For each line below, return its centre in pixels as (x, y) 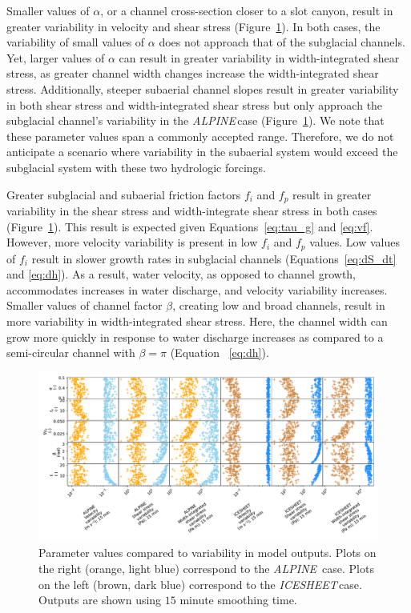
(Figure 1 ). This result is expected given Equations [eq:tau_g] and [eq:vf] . (190, 226)
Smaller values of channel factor (85, 305)
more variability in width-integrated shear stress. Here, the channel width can (197, 321)
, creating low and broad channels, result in (279, 305)
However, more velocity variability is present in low (132, 242)
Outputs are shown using (100, 600)
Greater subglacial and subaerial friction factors (124, 194)
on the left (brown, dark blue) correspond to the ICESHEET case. (200, 584)
